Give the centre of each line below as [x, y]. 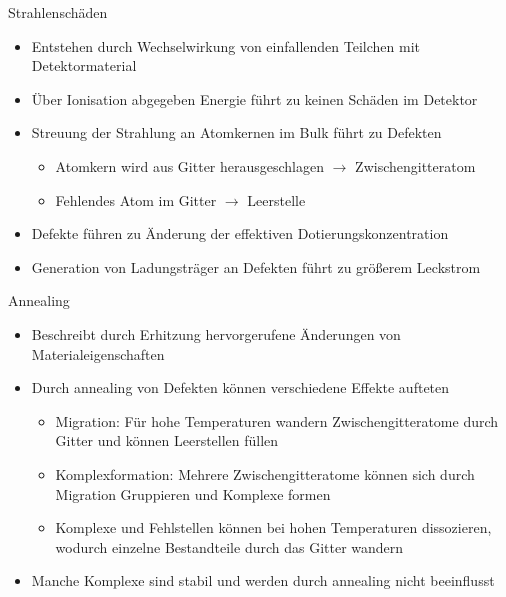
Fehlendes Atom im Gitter [136, 199]
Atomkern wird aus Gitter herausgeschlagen [190, 165]
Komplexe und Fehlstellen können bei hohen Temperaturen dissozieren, [273, 527]
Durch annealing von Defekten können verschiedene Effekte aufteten [240, 387]
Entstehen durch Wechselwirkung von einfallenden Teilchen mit [225, 45]
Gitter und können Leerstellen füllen [167, 440]
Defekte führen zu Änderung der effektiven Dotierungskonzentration [240, 233]
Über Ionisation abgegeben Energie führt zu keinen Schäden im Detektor [254, 98]
